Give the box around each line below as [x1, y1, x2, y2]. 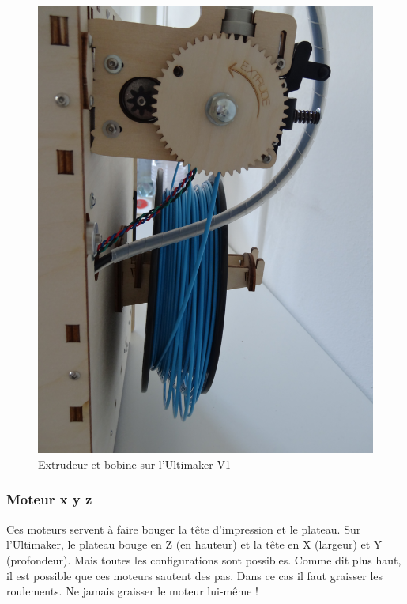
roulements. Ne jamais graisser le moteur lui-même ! [6, 583, 258, 599]
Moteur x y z [6, 489, 92, 509]
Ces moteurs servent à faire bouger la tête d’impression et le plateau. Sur [6, 520, 361, 537]
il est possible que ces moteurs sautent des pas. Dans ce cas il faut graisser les [6, 567, 383, 583]
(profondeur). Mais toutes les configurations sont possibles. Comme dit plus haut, [6, 551, 401, 568]
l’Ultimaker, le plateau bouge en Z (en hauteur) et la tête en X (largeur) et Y [6, 536, 383, 553]
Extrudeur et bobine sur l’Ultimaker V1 [38, 455, 231, 472]
